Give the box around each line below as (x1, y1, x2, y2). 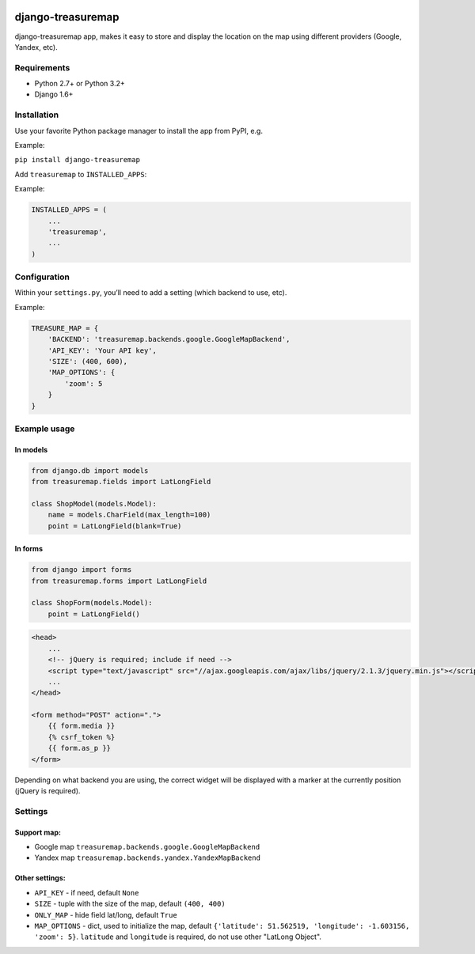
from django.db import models (31, 466, 149, 475)
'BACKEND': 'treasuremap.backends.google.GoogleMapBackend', (47, 335, 291, 344)
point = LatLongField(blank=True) (47, 521, 182, 530)
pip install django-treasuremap (14, 155, 140, 165)
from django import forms (31, 566, 132, 574)
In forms (14, 544, 44, 554)
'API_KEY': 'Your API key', (47, 346, 158, 355)
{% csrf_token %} (47, 733, 116, 741)
